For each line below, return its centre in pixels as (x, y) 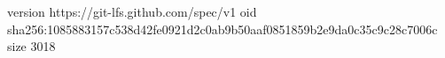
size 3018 (31, 46)
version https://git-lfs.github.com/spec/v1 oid (132, 11)
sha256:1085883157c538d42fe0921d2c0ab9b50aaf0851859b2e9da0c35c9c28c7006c (222, 29)
